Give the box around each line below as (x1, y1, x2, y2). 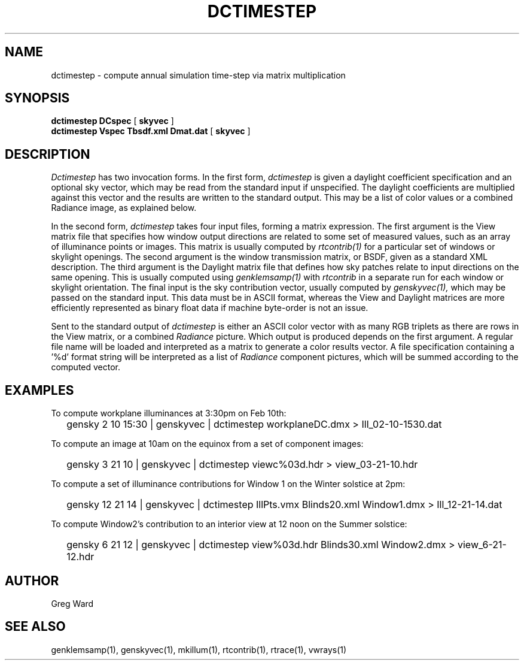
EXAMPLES (5, 382, 74, 398)
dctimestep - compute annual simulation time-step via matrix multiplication (51, 69, 346, 80)
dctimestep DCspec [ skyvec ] (51, 116, 174, 126)
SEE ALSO (5, 619, 66, 634)
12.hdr (66, 551, 95, 563)
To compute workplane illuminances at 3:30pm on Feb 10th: (51, 408, 287, 419)
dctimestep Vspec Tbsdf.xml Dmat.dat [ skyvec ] (51, 126, 251, 137)
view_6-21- (457, 539, 507, 551)
